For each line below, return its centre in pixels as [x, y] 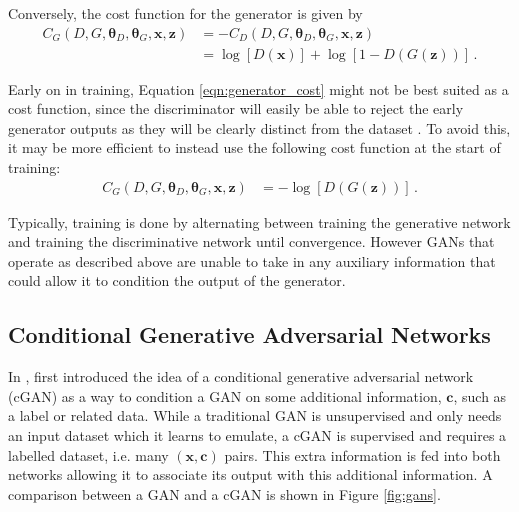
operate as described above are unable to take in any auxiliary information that [252, 260]
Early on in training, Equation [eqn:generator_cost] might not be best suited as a [258, 88]
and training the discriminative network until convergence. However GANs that [251, 241]
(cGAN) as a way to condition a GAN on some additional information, [225, 395]
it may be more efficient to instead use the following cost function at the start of [254, 147]
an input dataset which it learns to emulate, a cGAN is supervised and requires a [257, 435]
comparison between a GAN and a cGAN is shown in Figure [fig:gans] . [224, 493]
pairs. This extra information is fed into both [362, 454]
